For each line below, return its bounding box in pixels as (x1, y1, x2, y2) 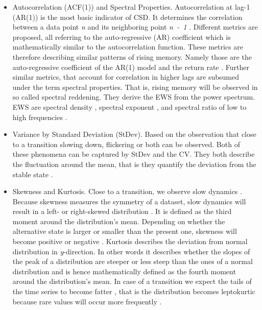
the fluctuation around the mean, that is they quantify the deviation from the (12, 158, 256, 169)
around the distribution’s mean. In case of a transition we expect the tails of (12, 276, 252, 287)
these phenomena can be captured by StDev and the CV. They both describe (12, 149, 255, 159)
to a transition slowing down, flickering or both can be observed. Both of (12, 138, 240, 149)
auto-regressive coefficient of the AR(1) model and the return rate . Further (12, 61, 250, 72)
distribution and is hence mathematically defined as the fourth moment (12, 266, 236, 276)
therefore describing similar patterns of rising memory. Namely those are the (12, 51, 252, 62)
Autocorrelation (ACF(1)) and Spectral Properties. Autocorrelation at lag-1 (12, 2, 250, 12)
